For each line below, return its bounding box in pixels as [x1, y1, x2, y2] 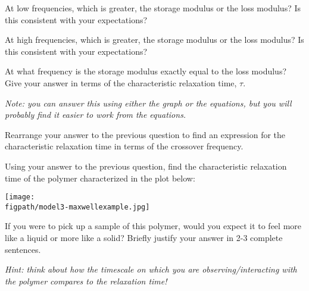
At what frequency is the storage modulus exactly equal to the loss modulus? [5, 65, 287, 77]
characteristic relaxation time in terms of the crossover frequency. [5, 140, 244, 152]
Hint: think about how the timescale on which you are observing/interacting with [5, 263, 297, 276]
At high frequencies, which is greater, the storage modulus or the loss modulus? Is [5, 33, 304, 46]
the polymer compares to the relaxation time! [5, 274, 167, 287]
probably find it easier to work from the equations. [5, 108, 186, 121]
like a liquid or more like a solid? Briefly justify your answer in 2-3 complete [5, 231, 283, 244]
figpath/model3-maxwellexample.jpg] [5, 202, 150, 211]
